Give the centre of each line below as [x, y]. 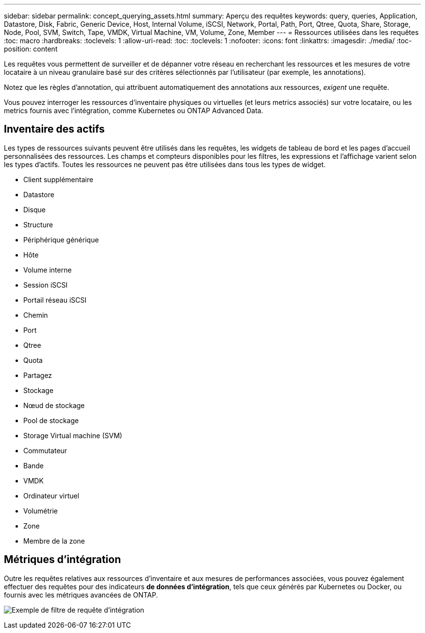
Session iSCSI [46, 285]
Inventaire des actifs [54, 129]
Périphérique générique [61, 240]
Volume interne [48, 270]
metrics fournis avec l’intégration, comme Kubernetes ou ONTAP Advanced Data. [134, 111]
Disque [34, 209]
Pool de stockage [51, 420]
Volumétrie [41, 511]
